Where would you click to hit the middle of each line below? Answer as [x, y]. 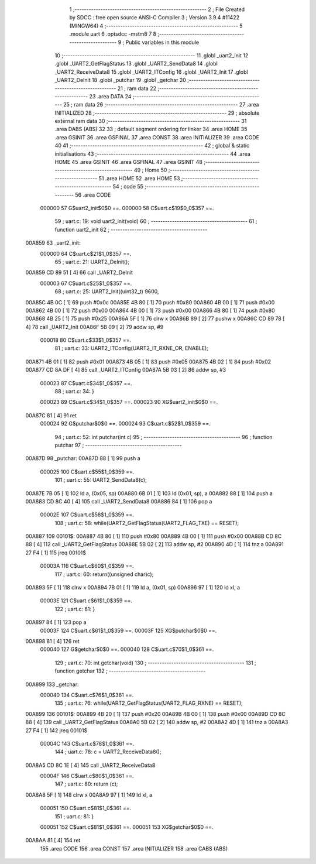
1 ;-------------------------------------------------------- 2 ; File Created [157, 9]
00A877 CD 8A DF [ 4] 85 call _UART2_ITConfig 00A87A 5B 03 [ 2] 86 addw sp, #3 [126, 370]
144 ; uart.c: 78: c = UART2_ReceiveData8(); [108, 752]
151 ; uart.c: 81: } [74, 816]
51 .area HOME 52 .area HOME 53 [139, 178]
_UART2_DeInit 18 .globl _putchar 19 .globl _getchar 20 [121, 80]
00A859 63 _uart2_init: [53, 243]
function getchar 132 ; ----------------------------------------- [130, 671]
